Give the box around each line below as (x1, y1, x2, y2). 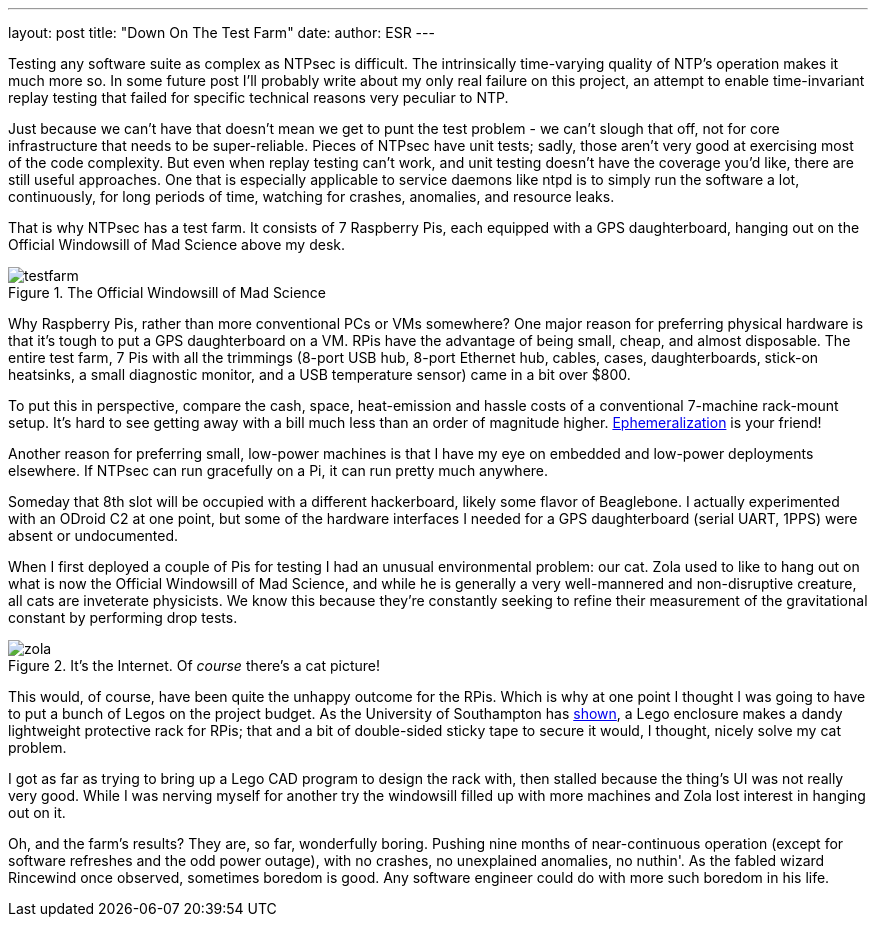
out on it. (8, 804, 66, 821)
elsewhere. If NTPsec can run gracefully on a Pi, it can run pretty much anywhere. (8, 462, 549, 479)
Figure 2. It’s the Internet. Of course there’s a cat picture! (8, 657, 381, 674)
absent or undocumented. (8, 527, 179, 544)
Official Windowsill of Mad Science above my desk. (8, 236, 346, 253)
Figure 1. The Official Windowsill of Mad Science (8, 284, 326, 301)
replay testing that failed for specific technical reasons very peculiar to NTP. (8, 89, 509, 106)
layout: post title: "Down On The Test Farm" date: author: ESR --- (8, 24, 435, 41)
